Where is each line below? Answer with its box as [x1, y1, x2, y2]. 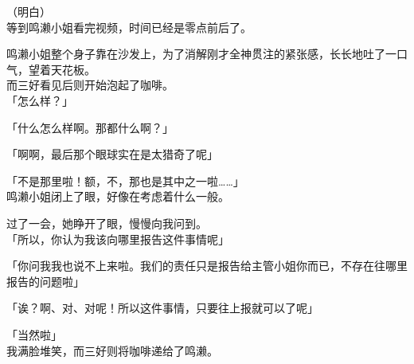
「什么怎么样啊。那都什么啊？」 [6, 119, 174, 135]
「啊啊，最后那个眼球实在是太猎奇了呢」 [6, 146, 218, 162]
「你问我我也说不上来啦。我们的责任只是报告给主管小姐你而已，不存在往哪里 [6, 257, 408, 274]
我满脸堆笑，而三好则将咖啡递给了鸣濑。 [6, 342, 218, 358]
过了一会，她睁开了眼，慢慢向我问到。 [6, 214, 207, 231]
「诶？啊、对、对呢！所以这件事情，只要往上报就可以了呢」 [6, 299, 318, 316]
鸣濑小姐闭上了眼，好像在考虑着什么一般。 [6, 188, 229, 205]
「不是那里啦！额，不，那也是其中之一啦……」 [6, 172, 244, 189]
